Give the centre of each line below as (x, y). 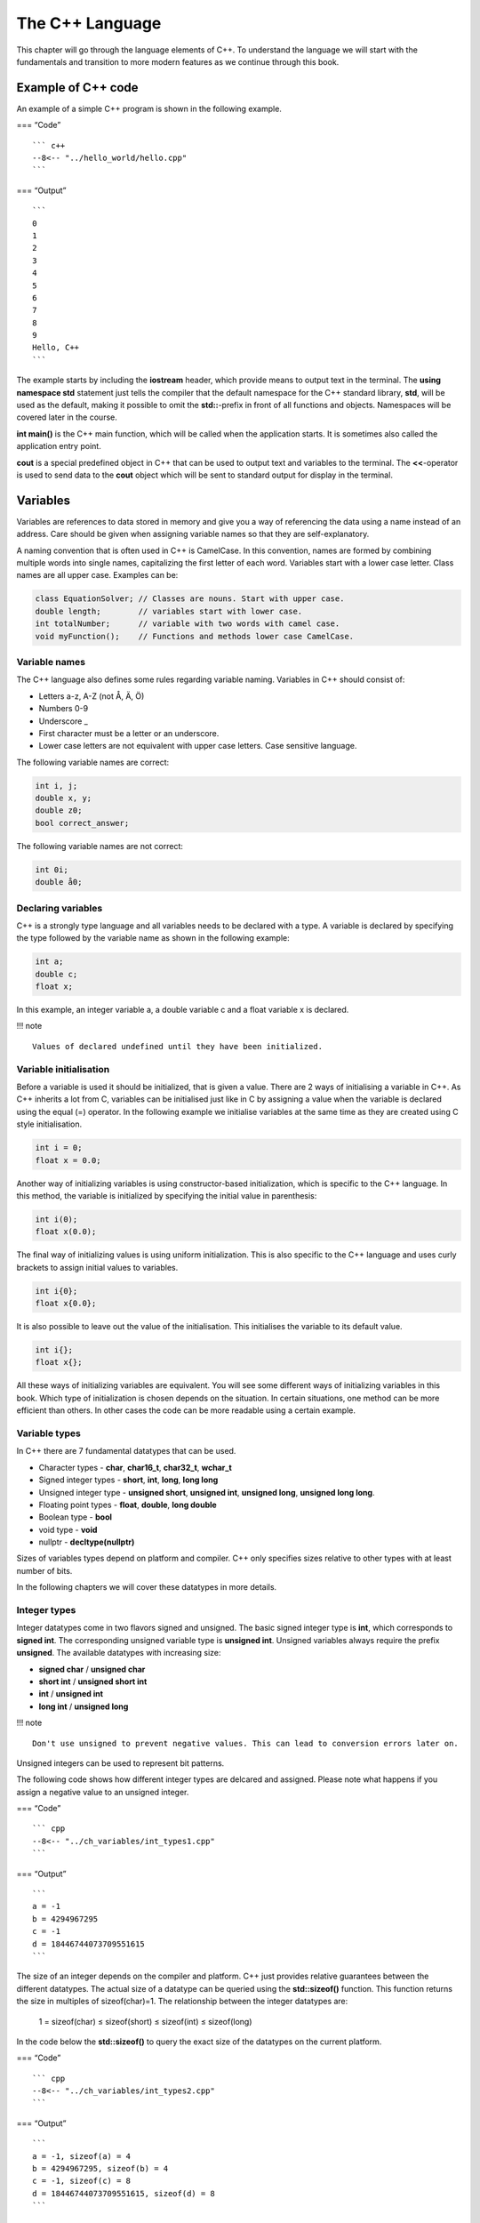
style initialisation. (49, 1124)
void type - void (68, 1529)
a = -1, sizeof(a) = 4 (82, 2156)
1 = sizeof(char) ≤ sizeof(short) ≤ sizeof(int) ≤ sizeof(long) (145, 2021)
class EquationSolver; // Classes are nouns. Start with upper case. (190, 599)
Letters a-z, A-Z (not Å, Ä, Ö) (92, 696)
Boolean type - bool (76, 1517)
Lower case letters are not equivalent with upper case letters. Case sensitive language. (198, 746)
